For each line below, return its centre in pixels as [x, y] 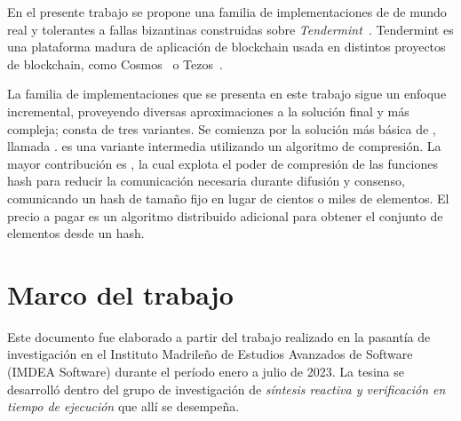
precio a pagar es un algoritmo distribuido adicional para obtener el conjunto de [225, 215]
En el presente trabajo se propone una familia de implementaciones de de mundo [227, 12]
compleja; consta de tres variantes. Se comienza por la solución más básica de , [222, 128]
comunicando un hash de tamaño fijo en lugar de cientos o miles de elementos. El [228, 198]
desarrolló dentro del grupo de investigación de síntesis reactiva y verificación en [227, 389]
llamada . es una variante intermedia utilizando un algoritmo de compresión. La [224, 146]
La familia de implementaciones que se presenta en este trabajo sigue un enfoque [227, 94]
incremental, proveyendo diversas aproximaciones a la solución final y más [208, 111]
